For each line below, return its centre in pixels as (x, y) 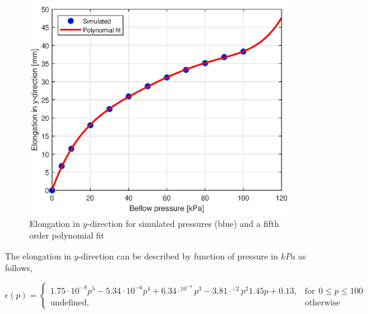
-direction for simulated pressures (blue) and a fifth (183, 223)
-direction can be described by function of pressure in (178, 255)
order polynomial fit (67, 235)
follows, (19, 268)
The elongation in (38, 255)
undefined (69, 303)
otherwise (322, 303)
